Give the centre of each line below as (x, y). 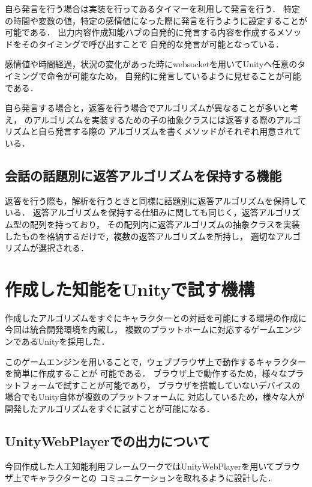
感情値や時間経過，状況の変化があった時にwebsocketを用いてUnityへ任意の (151, 64)
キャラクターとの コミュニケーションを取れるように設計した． (153, 478)
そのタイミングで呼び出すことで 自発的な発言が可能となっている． (153, 44)
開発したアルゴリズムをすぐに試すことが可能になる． (110, 408)
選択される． (63, 248)
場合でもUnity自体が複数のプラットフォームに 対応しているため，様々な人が (155, 397)
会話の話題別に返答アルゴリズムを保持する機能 (143, 175)
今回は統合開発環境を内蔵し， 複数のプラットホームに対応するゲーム (140, 329)
